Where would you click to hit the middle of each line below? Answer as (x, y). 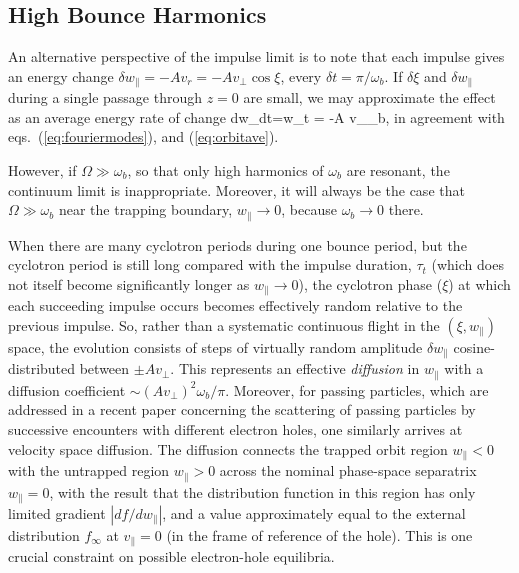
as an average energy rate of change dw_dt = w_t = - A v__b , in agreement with (256, 116)
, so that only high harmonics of (225, 170)
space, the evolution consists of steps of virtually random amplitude (215, 346)
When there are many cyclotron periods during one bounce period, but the (237, 244)
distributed (42, 368)
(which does (467, 264)
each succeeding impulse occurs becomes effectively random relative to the (235, 305)
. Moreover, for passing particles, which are (357, 389)
